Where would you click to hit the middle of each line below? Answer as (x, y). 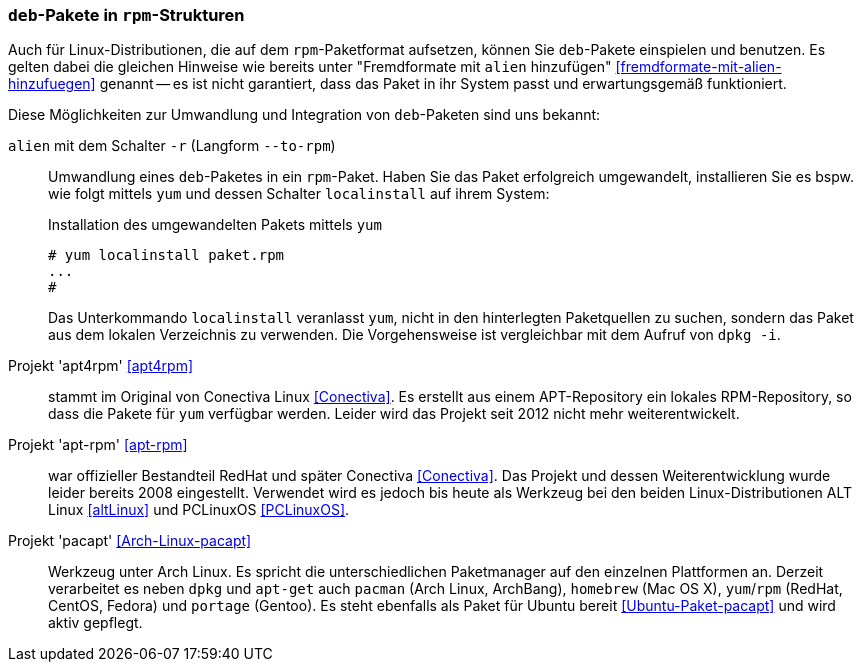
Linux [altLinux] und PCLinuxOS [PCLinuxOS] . (199, 510)
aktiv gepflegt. (95, 623)
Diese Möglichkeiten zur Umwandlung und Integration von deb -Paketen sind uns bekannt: (304, 115)
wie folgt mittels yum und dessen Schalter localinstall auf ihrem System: (299, 194)
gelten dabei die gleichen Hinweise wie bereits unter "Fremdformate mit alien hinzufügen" (310, 67)
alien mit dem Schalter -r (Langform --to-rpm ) (172, 146)
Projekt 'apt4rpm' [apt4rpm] (101, 366)
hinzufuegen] (52, 84)
